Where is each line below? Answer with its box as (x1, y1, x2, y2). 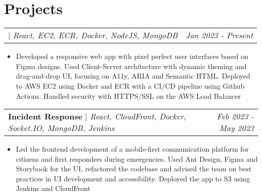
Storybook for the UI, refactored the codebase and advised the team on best (16, 163, 252, 174)
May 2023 (219, 122, 254, 134)
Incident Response (8, 110, 83, 122)
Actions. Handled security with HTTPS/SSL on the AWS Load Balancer (16, 90, 241, 101)
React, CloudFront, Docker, (90, 110, 186, 122)
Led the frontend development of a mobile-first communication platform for (16, 144, 249, 154)
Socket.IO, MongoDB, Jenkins (8, 122, 115, 134)
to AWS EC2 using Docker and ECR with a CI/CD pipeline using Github (16, 80, 245, 91)
